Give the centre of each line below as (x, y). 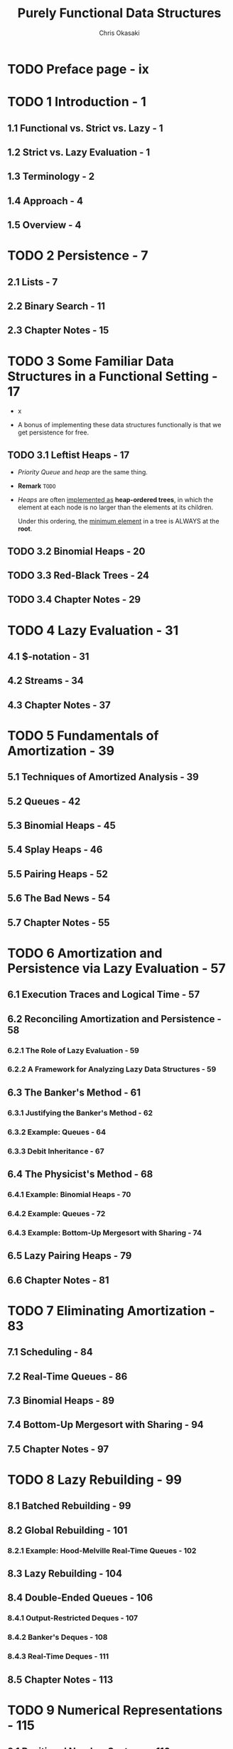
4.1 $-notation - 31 (48, 657)
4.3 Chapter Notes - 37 (59, 705)
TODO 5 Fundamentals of (83, 735)
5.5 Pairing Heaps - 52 (58, 874)
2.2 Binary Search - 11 (56, 306)
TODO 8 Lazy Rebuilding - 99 (95, 1480)
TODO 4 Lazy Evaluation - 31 (93, 630)
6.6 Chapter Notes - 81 (58, 1280)
